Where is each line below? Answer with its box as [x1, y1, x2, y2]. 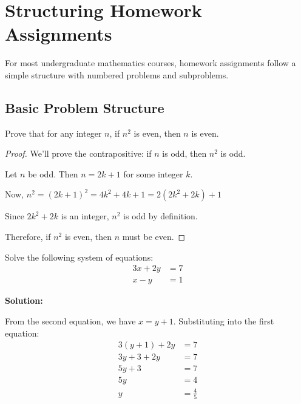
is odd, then [162, 147, 207, 160]
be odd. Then [28, 167, 78, 180]
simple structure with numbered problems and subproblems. [5, 68, 229, 81]
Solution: [5, 294, 43, 307]
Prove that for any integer [5, 126, 102, 139]
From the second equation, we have [5, 314, 136, 327]
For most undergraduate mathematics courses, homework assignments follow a [5, 56, 296, 69]
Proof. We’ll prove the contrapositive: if [5, 147, 152, 160]
